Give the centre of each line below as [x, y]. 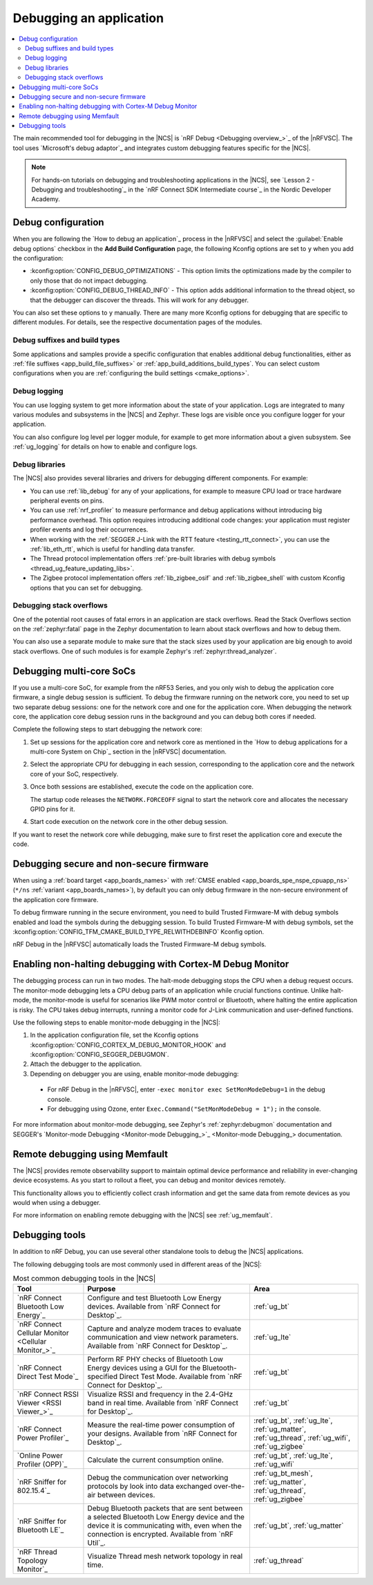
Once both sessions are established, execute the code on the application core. [142, 787]
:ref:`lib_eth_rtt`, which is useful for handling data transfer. [112, 549]
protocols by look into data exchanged [150, 1486]
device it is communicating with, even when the [164, 1526]
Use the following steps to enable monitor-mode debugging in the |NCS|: [116, 1022]
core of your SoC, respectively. [74, 773]
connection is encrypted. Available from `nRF [161, 1535]
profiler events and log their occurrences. [89, 529]
